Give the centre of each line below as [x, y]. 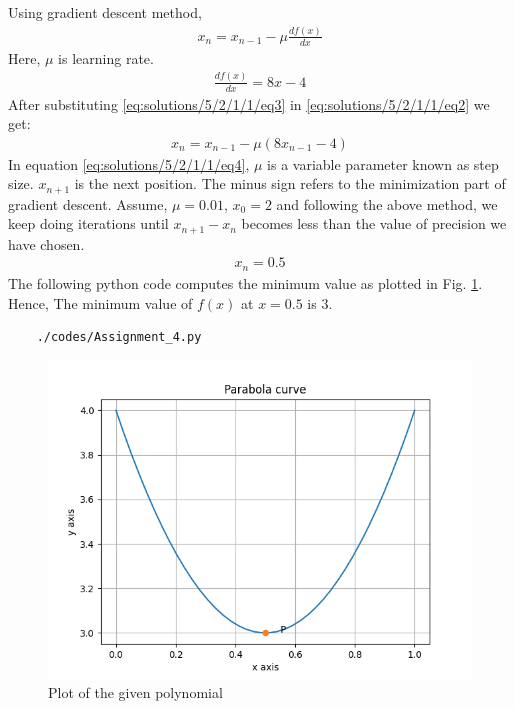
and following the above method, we [387, 203]
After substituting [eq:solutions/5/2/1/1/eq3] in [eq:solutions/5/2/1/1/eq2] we [249, 103]
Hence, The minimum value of [100, 302]
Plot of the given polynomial [135, 692]
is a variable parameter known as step [383, 163]
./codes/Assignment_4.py [119, 337]
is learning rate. [106, 57]
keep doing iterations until [88, 223]
